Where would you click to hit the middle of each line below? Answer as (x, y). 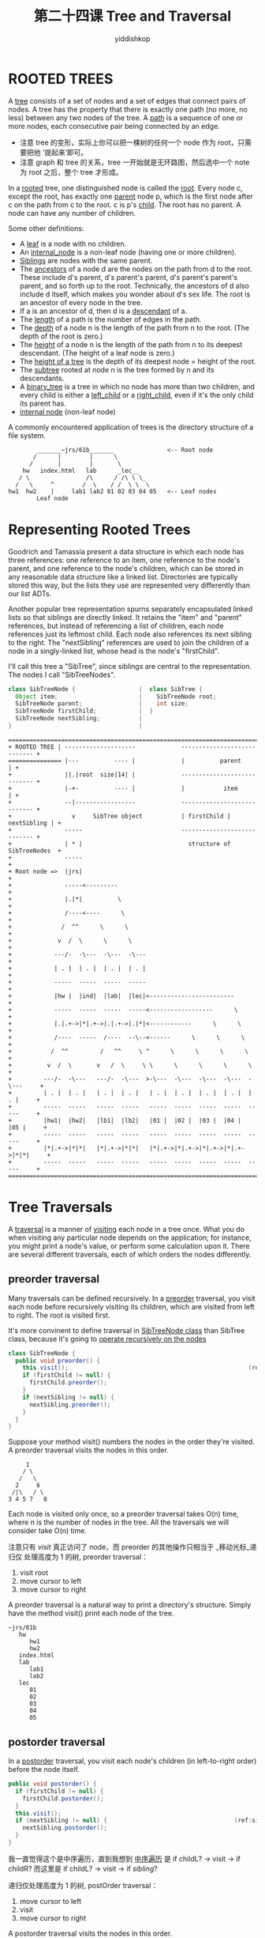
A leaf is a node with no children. (73, 244)
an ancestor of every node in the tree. (81, 302)
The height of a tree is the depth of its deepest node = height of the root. (138, 361)
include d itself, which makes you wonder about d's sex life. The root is (135, 294)
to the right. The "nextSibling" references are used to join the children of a (129, 642)
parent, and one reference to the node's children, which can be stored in (126, 568)
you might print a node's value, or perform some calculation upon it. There (129, 1245)
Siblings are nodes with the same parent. (86, 260)
